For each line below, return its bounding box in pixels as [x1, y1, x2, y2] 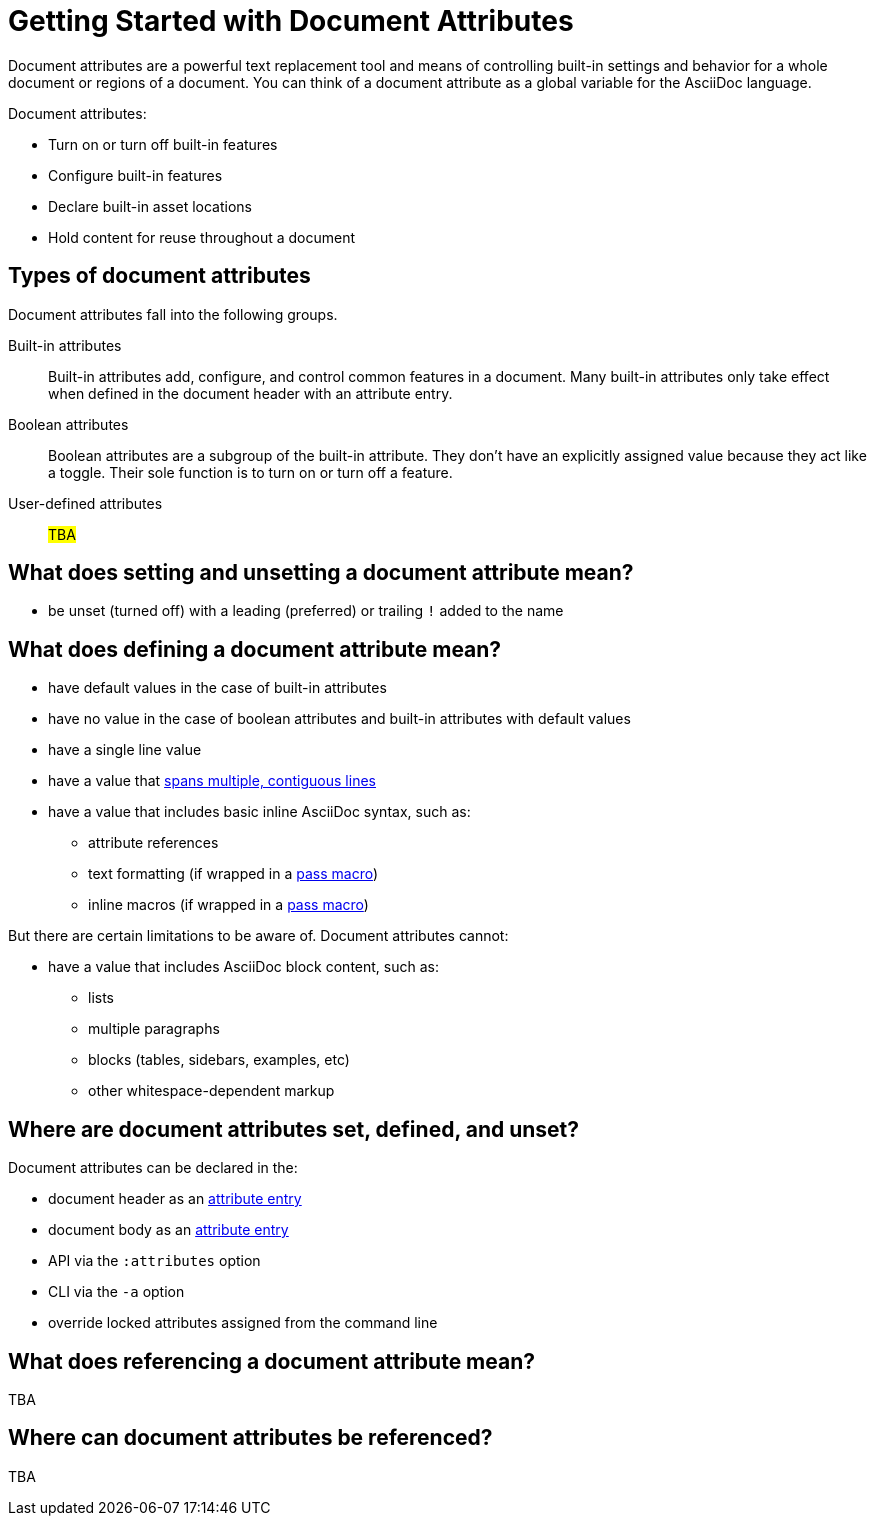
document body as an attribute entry [48, 1221, 289, 1239]
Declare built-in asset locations [48, 197, 252, 215]
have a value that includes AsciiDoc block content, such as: [48, 958, 439, 976]
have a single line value [48, 741, 202, 759]
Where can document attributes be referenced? [8, 1425, 493, 1451]
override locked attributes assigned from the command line [48, 1314, 438, 1332]
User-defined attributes [8, 494, 163, 512]
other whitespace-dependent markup [88, 1082, 335, 1100]
